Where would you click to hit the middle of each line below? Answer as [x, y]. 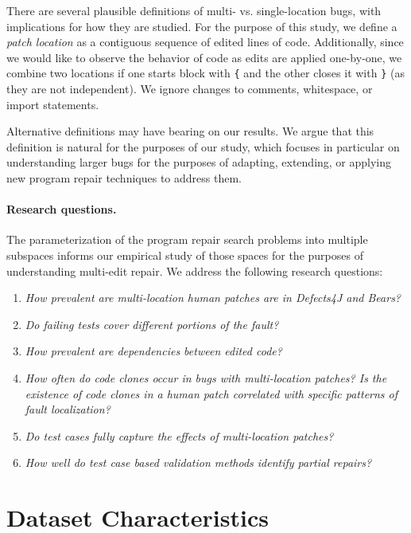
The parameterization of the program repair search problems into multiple [187, 239]
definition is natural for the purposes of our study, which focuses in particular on [203, 146]
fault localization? [68, 409]
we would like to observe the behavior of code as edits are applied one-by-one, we [204, 57]
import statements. [53, 104]
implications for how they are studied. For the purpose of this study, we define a [202, 26]
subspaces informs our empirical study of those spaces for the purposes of [185, 255]
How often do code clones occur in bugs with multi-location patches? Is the [206, 377]
